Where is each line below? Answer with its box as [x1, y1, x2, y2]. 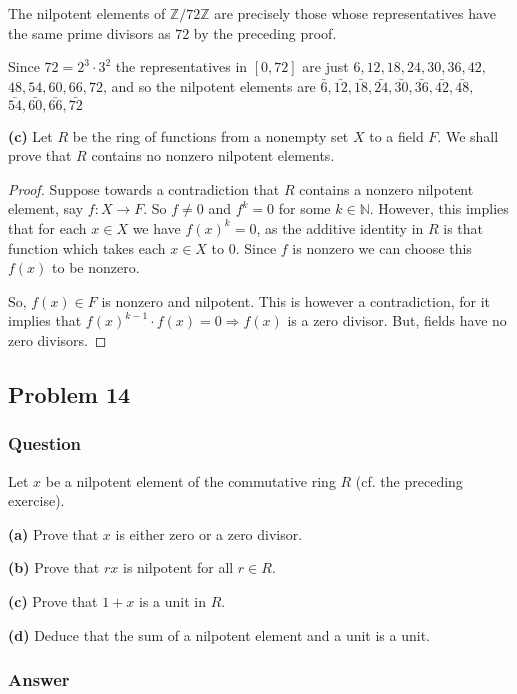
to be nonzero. [52, 257, 140, 278]
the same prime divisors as [8, 22, 171, 43]
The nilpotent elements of [8, 3, 166, 23]
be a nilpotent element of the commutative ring [45, 470, 336, 491]
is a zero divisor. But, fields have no [287, 310, 507, 331]
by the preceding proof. [193, 22, 337, 43]
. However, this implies [369, 198, 509, 219]
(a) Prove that [8, 523, 99, 544]
